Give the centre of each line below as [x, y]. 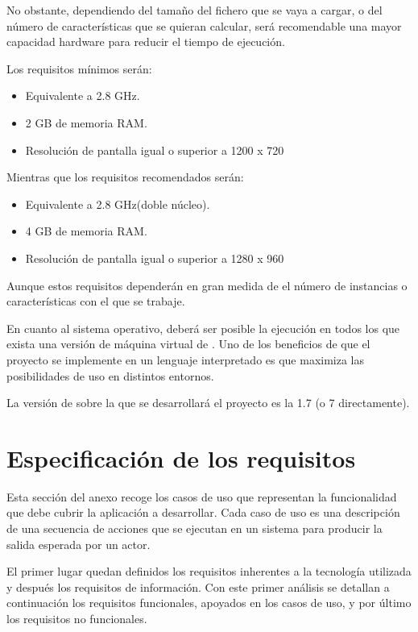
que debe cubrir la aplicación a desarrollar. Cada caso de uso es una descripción [203, 512]
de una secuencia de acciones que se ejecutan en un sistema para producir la [195, 528]
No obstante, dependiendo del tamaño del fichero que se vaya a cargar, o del [195, 10]
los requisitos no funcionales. [77, 618]
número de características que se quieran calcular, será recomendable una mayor [204, 25]
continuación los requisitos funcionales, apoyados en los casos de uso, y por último [209, 603]
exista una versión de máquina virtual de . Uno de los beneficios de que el [188, 344]
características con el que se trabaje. [96, 301]
